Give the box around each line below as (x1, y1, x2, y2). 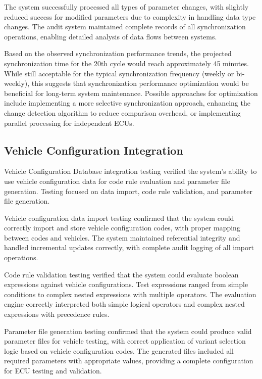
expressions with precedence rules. (4, 309, 110, 319)
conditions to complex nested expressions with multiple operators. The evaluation (4, 289, 256, 299)
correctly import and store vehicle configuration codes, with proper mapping (4, 222, 240, 233)
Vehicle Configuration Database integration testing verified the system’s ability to (4, 166, 257, 176)
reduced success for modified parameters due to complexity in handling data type (4, 11, 256, 22)
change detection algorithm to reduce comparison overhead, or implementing (4, 107, 241, 118)
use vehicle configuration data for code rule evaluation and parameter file (4, 175, 230, 186)
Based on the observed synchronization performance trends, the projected (4, 48, 232, 59)
